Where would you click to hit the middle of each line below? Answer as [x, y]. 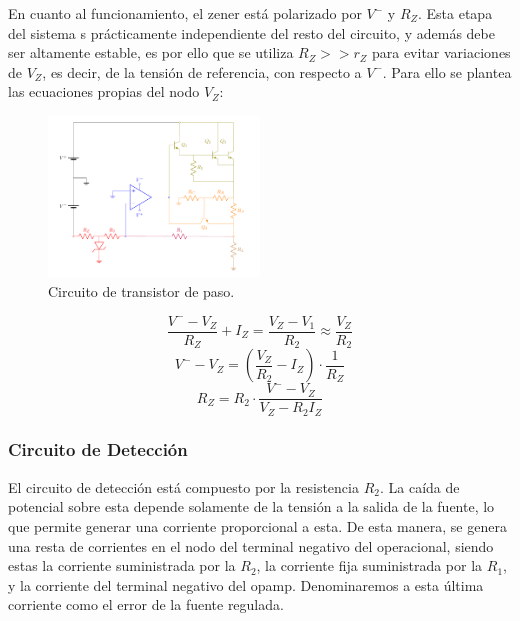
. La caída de [419, 486]
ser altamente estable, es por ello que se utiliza [151, 52]
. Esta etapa [455, 13]
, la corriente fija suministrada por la [369, 565]
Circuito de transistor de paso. [141, 290]
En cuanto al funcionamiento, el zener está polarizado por [185, 13]
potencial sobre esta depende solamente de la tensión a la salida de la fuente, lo [251, 506]
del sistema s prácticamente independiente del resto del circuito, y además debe [251, 32]
